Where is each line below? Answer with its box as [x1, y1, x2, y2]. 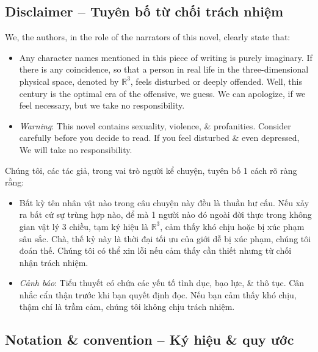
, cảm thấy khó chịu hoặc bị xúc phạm [160, 220, 305, 232]
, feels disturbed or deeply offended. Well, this [130, 74, 302, 87]
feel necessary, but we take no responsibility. [19, 99, 185, 112]
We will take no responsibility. [19, 143, 132, 156]
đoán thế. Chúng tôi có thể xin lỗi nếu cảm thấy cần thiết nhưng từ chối [19, 244, 292, 257]
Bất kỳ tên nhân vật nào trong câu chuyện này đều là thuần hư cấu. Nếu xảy [19, 196, 309, 209]
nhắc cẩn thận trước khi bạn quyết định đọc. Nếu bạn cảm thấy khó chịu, [19, 288, 297, 301]
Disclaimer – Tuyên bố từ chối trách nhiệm [5, 2, 284, 21]
